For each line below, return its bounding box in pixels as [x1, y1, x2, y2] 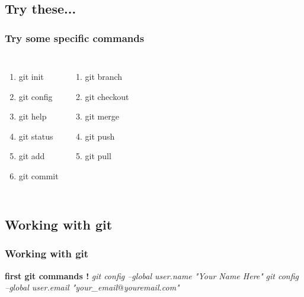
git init [18, 70, 44, 82]
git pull [85, 150, 111, 162]
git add [18, 150, 45, 162]
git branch [85, 70, 123, 82]
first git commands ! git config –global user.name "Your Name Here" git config [5, 269, 299, 282]
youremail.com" [123, 281, 180, 293]
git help [18, 110, 47, 122]
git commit [18, 169, 59, 182]
